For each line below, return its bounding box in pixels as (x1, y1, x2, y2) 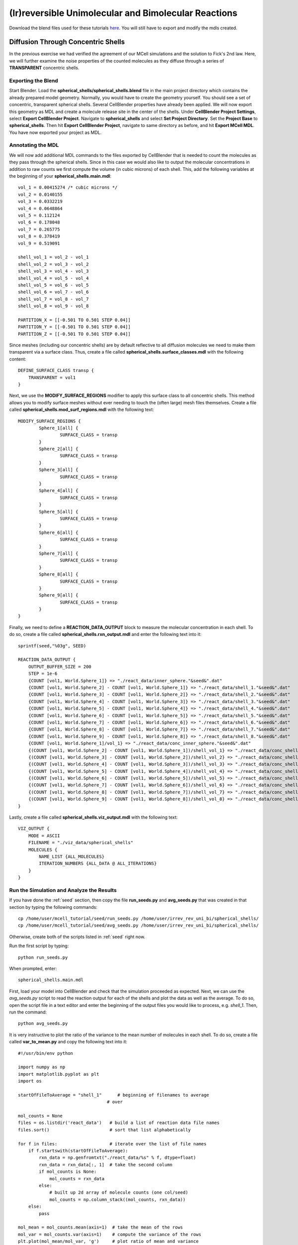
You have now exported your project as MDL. (9, 129, 102, 135)
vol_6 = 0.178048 (18, 220, 60, 225)
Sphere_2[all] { (39, 446, 78, 452)
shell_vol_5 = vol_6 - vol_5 (18, 282, 89, 288)
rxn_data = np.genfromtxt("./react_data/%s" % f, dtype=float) (39, 1155, 196, 1160)
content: (9, 356, 27, 362)
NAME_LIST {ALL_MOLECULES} (39, 854, 105, 859)
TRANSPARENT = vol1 (28, 374, 76, 380)
